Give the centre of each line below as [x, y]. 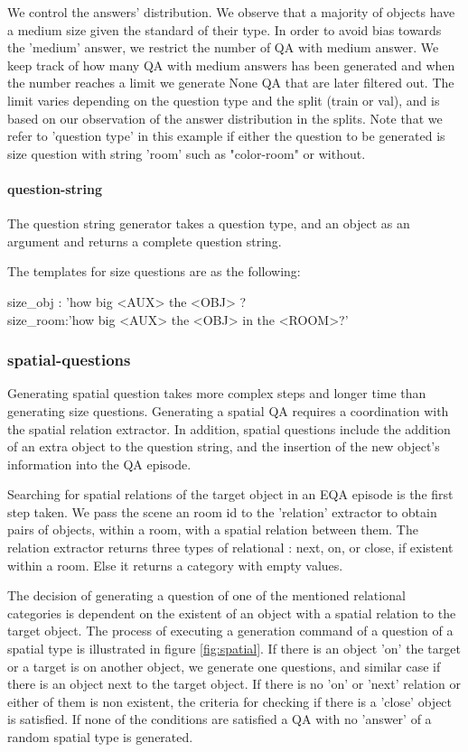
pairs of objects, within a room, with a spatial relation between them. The [213, 529]
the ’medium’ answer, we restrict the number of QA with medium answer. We [223, 47]
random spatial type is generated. [100, 737]
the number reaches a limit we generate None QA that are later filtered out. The [231, 83]
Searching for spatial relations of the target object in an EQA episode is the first [230, 494]
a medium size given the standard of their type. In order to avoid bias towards [225, 29]
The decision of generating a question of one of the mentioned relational [206, 595]
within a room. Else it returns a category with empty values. [175, 565]
